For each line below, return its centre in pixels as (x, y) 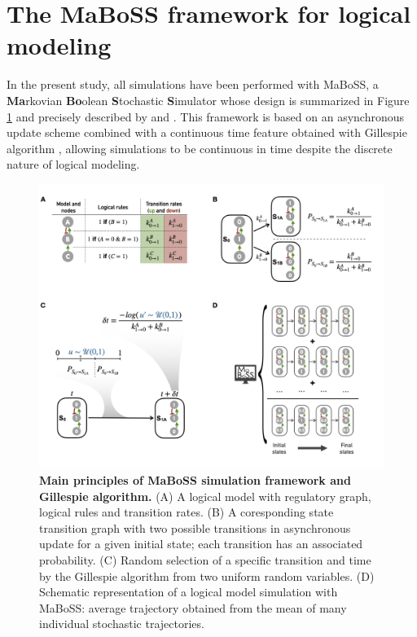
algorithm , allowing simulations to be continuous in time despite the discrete (200, 148)
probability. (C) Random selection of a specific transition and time (205, 559)
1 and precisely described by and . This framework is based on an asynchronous (206, 116)
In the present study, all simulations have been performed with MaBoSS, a (193, 84)
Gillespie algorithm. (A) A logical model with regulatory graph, (205, 496)
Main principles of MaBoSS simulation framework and (195, 479)
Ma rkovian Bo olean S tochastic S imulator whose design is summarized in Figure (208, 100)
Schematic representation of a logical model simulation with (189, 592)
